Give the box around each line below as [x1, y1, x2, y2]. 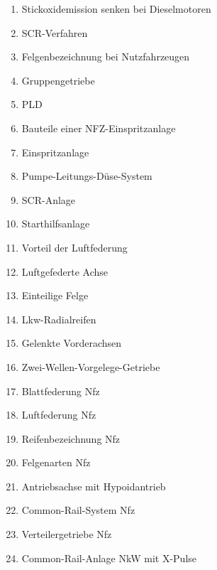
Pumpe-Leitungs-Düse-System [21, 168, 152, 183]
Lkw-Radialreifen [21, 311, 96, 326]
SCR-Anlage [21, 192, 76, 207]
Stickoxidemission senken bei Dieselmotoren [21, 1, 211, 16]
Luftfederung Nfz [21, 407, 96, 422]
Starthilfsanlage [21, 216, 90, 231]
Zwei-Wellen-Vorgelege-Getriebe [21, 359, 160, 374]
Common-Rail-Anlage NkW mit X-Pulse [21, 550, 197, 565]
